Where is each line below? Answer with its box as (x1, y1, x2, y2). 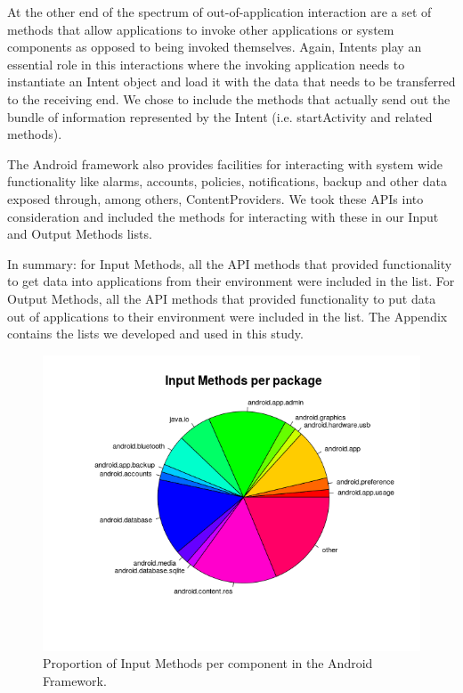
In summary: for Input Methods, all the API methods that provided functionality (7, 254, 452, 273)
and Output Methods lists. (7, 224, 152, 243)
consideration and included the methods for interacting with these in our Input (7, 207, 439, 225)
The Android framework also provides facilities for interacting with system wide (7, 154, 443, 173)
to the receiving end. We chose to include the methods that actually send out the (7, 89, 451, 108)
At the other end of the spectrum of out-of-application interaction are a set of (7, 3, 432, 20)
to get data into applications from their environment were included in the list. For (7, 272, 455, 290)
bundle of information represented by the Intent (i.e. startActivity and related (7, 107, 433, 126)
